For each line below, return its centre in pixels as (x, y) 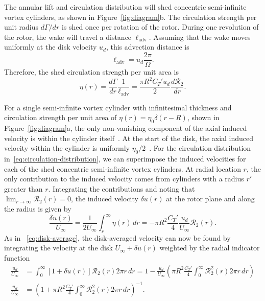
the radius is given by (38, 208)
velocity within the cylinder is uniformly (67, 148)
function (17, 258)
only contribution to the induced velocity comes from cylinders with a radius (124, 179)
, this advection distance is (148, 47)
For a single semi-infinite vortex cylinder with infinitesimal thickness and (118, 107)
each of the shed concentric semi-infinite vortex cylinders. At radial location (123, 168)
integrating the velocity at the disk (58, 248)
